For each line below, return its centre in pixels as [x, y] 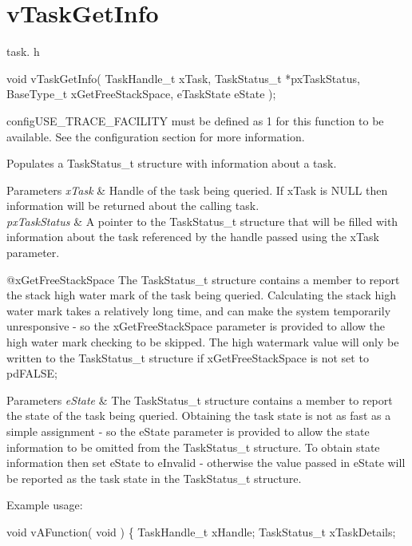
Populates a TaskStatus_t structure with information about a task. [172, 163]
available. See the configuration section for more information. [156, 136]
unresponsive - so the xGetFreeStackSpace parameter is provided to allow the [196, 326]
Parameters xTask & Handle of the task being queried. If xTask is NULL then [197, 190]
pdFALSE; [32, 373]
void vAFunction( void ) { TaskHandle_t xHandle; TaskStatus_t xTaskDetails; [201, 531]
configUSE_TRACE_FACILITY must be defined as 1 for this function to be [195, 120]
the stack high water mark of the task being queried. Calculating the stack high [202, 295]
